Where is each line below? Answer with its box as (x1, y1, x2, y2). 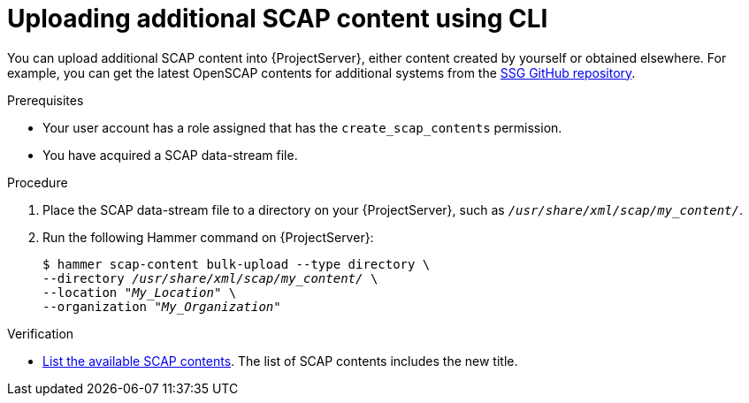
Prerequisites (7, 92, 84, 108)
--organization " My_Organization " (42, 299, 281, 314)
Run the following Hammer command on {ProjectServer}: (42, 229, 374, 245)
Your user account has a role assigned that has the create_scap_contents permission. (42, 119, 562, 135)
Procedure (7, 174, 68, 190)
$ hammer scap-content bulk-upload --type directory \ (42, 256, 431, 271)
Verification (7, 325, 74, 341)
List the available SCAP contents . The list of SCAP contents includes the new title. (42, 353, 518, 369)
